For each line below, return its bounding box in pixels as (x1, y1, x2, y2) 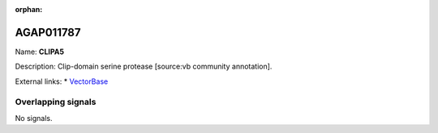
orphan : (15, 5, 43, 14)
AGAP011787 (15, 25, 81, 39)
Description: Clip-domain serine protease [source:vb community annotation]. (15, 61, 273, 72)
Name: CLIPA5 (15, 47, 65, 56)
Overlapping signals (15, 97, 97, 108)
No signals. (15, 113, 53, 123)
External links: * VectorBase (15, 77, 109, 86)
